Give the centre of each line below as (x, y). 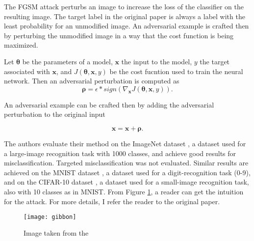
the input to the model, (157, 61)
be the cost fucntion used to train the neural (176, 71)
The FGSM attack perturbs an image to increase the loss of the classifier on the (124, 6)
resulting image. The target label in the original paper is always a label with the (125, 16)
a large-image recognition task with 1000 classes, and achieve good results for (120, 153)
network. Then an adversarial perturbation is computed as (92, 81)
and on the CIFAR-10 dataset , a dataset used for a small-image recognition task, (127, 182)
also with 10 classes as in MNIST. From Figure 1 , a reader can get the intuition (124, 191)
